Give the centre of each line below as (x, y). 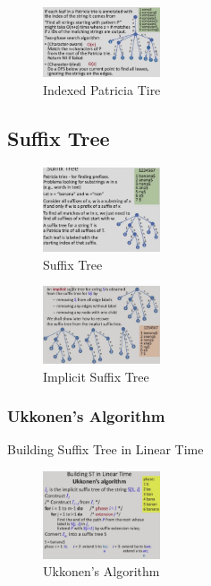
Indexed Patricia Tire (102, 89)
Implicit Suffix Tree (96, 376)
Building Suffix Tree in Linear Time (105, 449)
